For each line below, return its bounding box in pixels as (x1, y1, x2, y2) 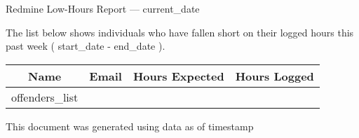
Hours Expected (133, 67, 224, 84)
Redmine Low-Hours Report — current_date (6, 1, 200, 15)
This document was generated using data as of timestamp (6, 118, 254, 133)
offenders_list (11, 88, 79, 105)
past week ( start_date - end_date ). (6, 39, 165, 53)
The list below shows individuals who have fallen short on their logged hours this (6, 25, 354, 39)
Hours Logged (235, 67, 314, 84)
